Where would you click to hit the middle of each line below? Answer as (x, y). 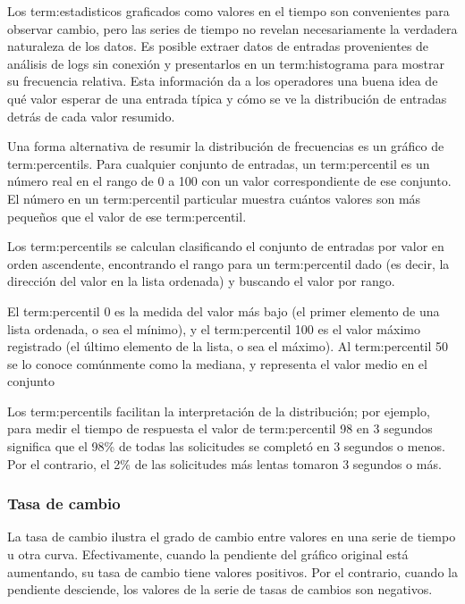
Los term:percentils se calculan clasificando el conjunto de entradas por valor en (226, 246)
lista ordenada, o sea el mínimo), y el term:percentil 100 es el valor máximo (214, 328)
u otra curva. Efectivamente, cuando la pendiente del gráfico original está (208, 554)
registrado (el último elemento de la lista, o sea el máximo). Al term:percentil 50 (228, 346)
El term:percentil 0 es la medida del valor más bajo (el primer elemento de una (224, 310)
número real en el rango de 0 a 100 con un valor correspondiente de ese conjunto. (229, 181)
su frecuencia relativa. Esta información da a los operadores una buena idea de (223, 81)
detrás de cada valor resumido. (91, 116)
